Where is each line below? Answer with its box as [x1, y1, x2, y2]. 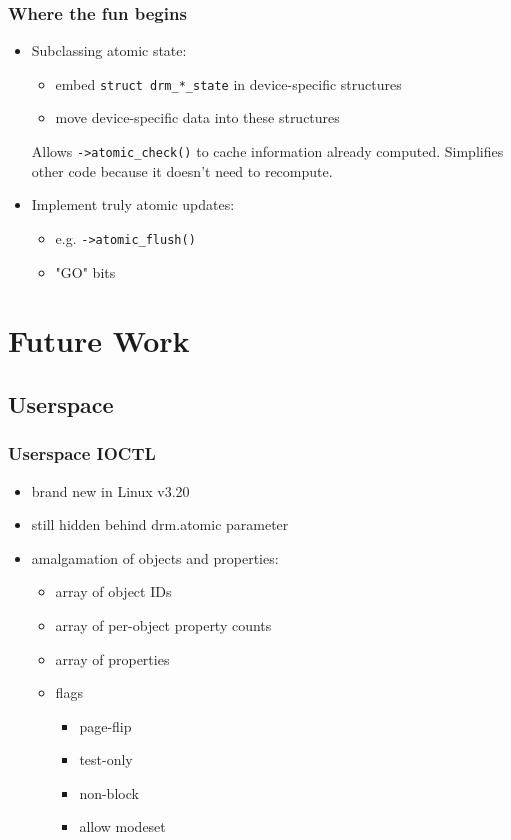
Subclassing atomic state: [31, 40, 187, 61]
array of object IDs [55, 581, 172, 602]
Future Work [8, 320, 190, 361]
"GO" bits [55, 261, 116, 282]
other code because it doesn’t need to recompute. [31, 160, 333, 181]
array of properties [55, 648, 170, 669]
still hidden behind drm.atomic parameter [31, 514, 289, 535]
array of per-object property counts [55, 614, 272, 635]
